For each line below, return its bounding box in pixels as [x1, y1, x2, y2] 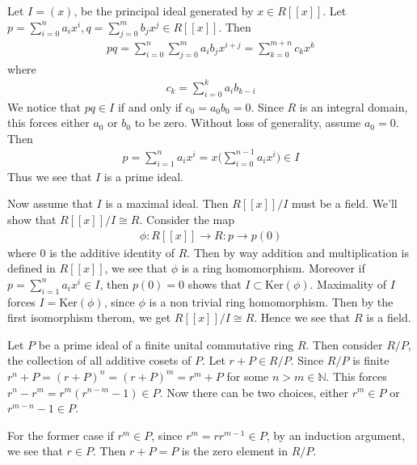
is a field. [366, 309, 411, 326]
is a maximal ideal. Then [105, 195, 229, 212]
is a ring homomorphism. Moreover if [181, 260, 365, 277]
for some [226, 367, 269, 384]
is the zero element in [181, 442, 288, 459]
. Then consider [305, 336, 383, 353]
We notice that [7, 98, 81, 115]
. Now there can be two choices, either [159, 383, 349, 400]
